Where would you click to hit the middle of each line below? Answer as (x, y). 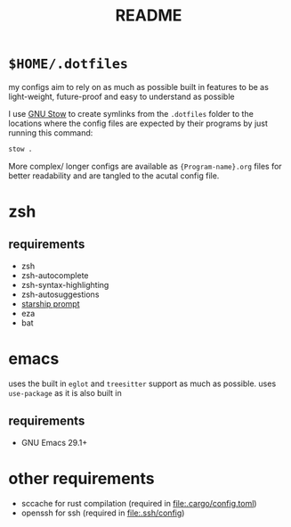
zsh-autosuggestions (60, 294)
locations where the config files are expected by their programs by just (138, 123)
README (149, 16)
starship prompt (50, 303)
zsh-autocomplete (55, 275)
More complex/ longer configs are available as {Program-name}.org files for (145, 166)
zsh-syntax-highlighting (65, 284)
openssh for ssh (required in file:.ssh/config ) (103, 513)
